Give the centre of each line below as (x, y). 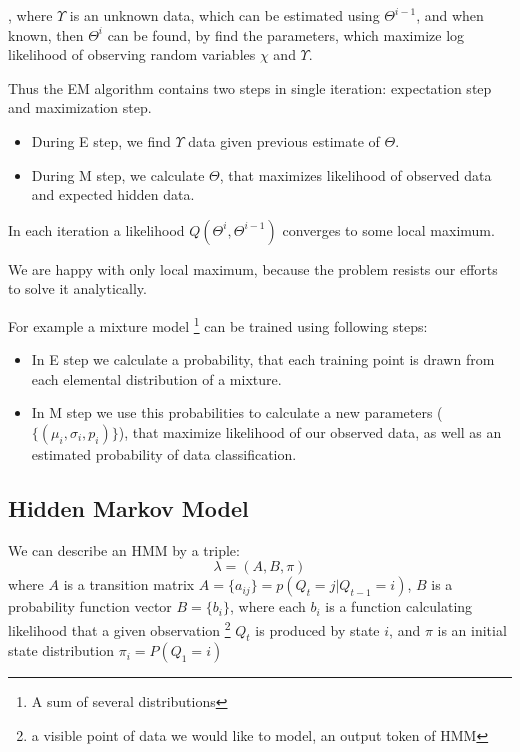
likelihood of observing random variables (132, 54)
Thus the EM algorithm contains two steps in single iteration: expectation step (250, 87)
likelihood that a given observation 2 (119, 628)
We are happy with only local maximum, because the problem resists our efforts (253, 268)
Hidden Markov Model (128, 507)
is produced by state (317, 629)
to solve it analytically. (77, 288)
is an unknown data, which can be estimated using (224, 15)
